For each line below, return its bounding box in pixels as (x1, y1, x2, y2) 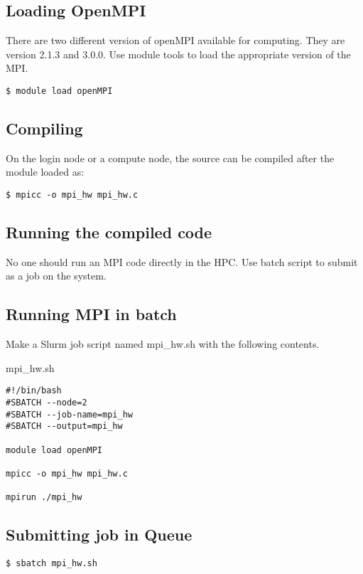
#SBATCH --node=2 (6, 398, 87, 408)
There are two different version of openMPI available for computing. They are (6, 33, 345, 48)
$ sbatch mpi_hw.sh (6, 558, 97, 569)
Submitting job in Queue (6, 523, 193, 546)
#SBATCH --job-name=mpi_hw (6, 409, 133, 420)
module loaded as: (6, 164, 85, 179)
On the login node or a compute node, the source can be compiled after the (6, 150, 335, 165)
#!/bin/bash (6, 386, 62, 396)
